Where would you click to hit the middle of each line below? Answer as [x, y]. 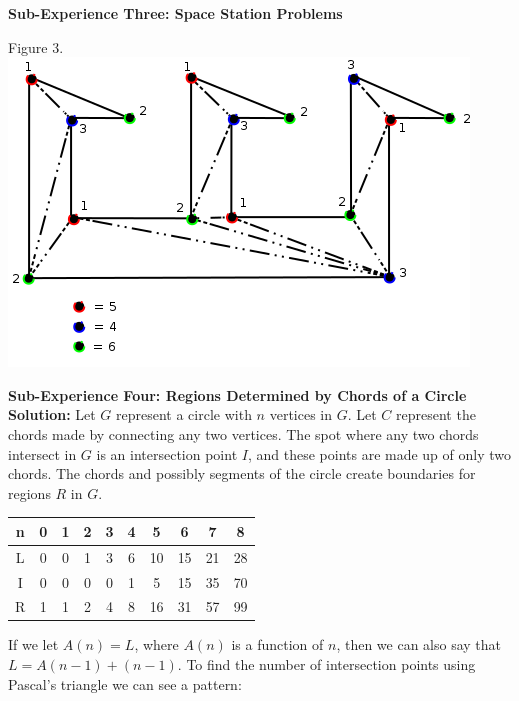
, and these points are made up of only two [379, 453]
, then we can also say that [419, 644]
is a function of [277, 644]
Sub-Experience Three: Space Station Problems [175, 13]
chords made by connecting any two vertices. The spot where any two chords [243, 433]
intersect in [42, 453]
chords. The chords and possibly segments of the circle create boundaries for [242, 473]
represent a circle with [184, 414]
